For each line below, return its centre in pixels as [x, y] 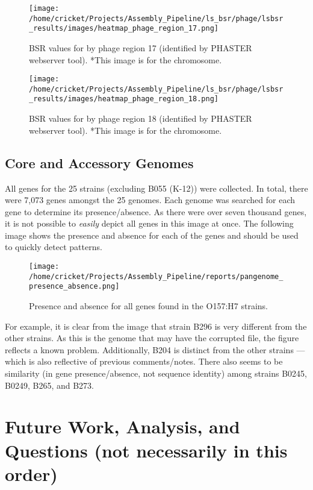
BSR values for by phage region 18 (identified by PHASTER [141, 118]
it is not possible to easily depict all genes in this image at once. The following [149, 223]
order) [31, 473]
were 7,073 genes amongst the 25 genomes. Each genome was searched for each [150, 200]
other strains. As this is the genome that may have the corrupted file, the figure [152, 338]
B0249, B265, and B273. [49, 385]
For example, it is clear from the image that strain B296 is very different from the [156, 326]
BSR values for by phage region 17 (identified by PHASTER [141, 47]
